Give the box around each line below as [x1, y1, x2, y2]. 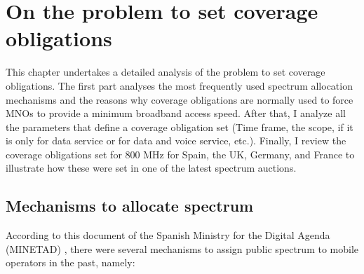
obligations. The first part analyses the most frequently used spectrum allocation [6, 78, 353, 93]
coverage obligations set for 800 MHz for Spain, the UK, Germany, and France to [6, 146, 355, 161]
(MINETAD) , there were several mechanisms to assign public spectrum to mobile [6, 241, 359, 256]
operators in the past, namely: [6, 255, 135, 270]
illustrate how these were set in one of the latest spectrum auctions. [6, 160, 297, 175]
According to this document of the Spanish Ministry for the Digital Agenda [6, 228, 330, 242]
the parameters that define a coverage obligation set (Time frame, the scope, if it [6, 119, 353, 134]
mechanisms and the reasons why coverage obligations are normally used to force [6, 92, 353, 107]
